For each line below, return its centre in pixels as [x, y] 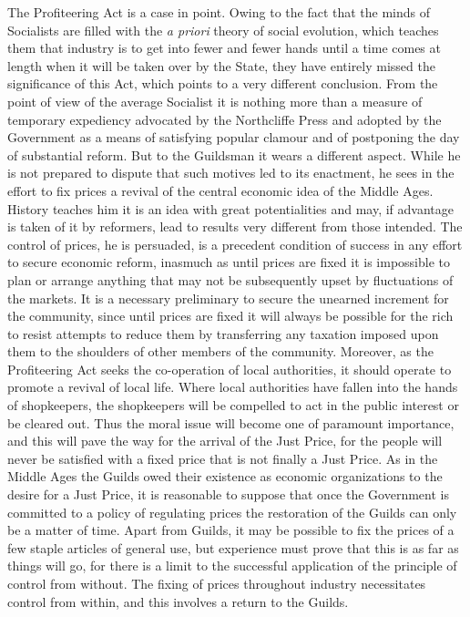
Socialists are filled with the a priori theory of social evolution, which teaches [223, 30]
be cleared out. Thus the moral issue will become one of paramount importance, [231, 422]
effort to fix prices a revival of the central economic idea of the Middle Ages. [220, 190]
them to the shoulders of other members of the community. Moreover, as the [220, 351]
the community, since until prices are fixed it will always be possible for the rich [230, 316]
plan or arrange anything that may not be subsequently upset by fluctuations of [230, 279]
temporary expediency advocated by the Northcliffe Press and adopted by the [225, 119]
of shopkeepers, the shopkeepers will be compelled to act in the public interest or [233, 405]
